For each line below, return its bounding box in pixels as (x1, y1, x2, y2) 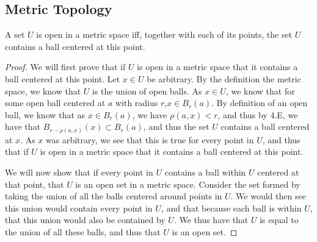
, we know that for (225, 84, 295, 97)
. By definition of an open (211, 96, 308, 109)
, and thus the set (143, 120, 210, 133)
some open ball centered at (5, 96, 106, 109)
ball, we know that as (5, 108, 86, 121)
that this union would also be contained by (5, 213, 166, 226)
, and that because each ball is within (161, 201, 302, 214)
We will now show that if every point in (5, 166, 153, 179)
